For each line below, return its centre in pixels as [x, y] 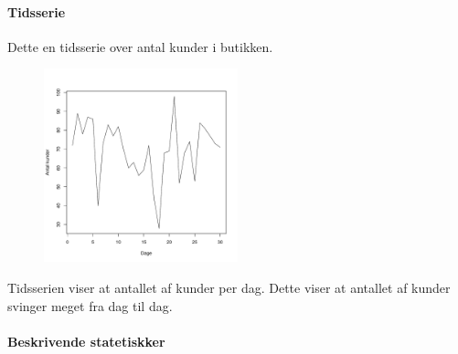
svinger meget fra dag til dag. [90, 305]
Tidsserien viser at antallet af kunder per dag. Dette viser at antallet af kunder [229, 287]
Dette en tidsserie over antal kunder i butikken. [140, 46]
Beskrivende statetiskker [86, 341]
